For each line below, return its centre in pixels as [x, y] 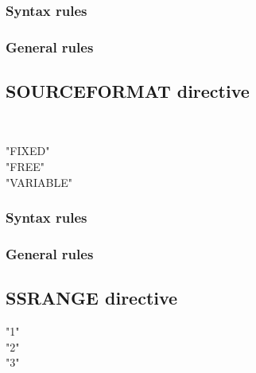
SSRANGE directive [92, 298]
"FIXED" [28, 151]
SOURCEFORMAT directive [128, 91]
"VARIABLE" [39, 182]
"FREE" [25, 167]
